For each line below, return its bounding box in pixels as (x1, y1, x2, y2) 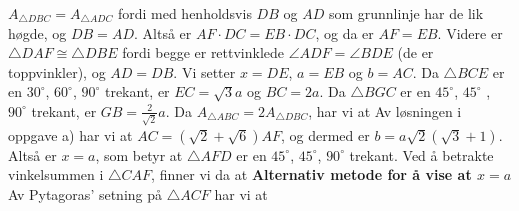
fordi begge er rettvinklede (122, 42, 285, 63)
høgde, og (8, 22, 67, 43)
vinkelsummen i (8, 164, 104, 185)
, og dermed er (281, 124, 370, 145)
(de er (397, 42, 434, 63)
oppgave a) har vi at (8, 124, 133, 145)
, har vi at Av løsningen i (308, 100, 462, 121)
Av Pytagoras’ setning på (8, 183, 163, 204)
